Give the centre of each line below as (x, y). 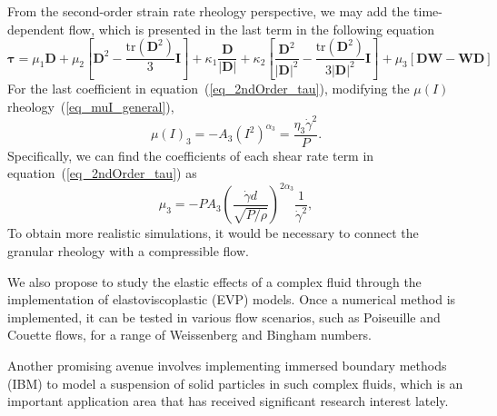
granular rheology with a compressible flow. (128, 251)
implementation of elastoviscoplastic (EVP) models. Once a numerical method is (232, 299)
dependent (36, 29)
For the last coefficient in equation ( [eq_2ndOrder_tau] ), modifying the (209, 89)
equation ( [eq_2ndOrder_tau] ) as (102, 173)
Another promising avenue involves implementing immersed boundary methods (227, 366)
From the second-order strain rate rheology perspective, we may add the (209, 11)
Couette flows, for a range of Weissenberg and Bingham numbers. (189, 335)
